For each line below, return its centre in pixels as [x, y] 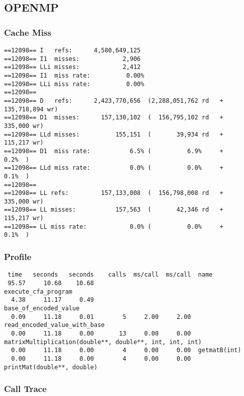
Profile [18, 257]
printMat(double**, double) [51, 367]
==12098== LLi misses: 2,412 [73, 67]
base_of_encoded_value [42, 308]
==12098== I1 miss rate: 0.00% [74, 75]
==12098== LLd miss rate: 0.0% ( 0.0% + [114, 168]
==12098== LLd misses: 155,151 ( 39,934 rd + [114, 134]
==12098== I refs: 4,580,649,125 [73, 50]
